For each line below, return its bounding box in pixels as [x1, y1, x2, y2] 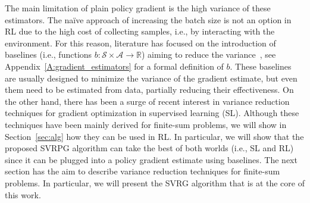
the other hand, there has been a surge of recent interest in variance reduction [5, 95, 290, 107]
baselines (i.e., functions [5, 48, 92, 61]
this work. [5, 188, 41, 201]
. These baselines [230, 60, 292, 72]
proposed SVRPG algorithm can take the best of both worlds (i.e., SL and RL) [5, 142, 294, 154]
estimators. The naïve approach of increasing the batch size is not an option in [5, 13, 292, 26]
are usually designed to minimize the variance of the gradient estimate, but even [5, 71, 298, 84]
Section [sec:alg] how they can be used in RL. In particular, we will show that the [5, 130, 304, 142]
